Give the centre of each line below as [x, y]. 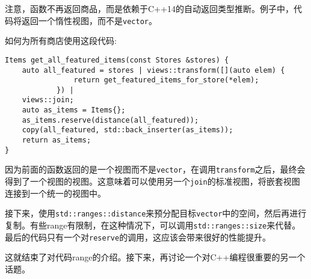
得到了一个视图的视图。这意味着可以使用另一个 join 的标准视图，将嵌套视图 [152, 181]
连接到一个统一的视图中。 [55, 193]
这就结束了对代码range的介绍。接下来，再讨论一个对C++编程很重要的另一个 [155, 257]
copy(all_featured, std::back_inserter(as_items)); [128, 130]
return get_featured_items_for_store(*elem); [166, 80]
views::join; [48, 100]
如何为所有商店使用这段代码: [61, 41]
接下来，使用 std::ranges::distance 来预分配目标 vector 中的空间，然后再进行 [156, 213]
